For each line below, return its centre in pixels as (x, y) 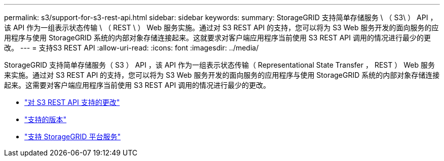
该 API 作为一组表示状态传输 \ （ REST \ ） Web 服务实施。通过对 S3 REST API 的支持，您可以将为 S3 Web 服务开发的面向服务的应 (221, 28)
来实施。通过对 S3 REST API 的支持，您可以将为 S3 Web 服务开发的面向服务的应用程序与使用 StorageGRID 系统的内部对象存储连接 (222, 75)
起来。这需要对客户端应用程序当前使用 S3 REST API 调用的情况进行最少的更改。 (137, 85)
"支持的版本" (46, 119)
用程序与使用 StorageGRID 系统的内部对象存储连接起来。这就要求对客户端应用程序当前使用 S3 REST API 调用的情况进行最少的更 (218, 38)
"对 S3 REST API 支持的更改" (72, 102)
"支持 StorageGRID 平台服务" (72, 137)
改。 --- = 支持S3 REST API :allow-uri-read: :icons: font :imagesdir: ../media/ (132, 48)
